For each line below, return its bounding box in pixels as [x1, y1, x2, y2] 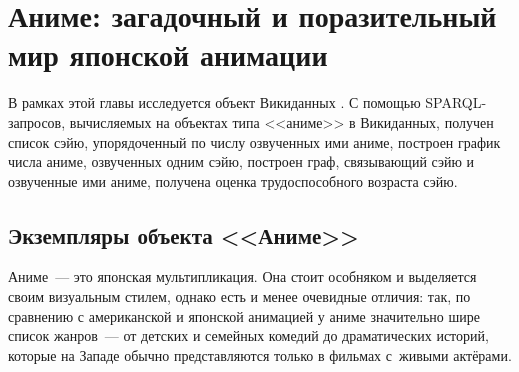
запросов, [8, 111, 66, 132]
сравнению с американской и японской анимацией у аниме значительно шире [8, 305, 480, 326]
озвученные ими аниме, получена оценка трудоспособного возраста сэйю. [8, 170, 458, 191]
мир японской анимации [8, 34, 328, 75]
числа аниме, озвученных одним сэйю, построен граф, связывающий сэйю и [8, 151, 475, 172]
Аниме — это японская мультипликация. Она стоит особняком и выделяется [8, 266, 477, 287]
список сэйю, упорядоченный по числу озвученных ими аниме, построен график [8, 131, 501, 152]
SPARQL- [425, 92, 487, 113]
